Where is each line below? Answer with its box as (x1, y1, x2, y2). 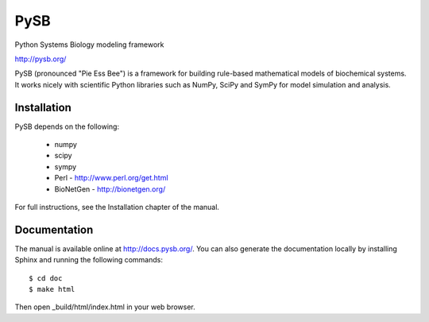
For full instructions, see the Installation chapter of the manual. (14, 202, 220, 211)
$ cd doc (29, 274, 63, 282)
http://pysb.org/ (14, 54, 67, 64)
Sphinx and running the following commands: (14, 255, 163, 265)
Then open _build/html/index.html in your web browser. (14, 302, 196, 312)
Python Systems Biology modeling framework (14, 40, 164, 49)
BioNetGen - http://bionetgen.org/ (54, 184, 166, 194)
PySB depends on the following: (14, 122, 119, 131)
